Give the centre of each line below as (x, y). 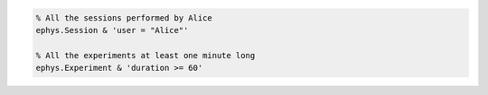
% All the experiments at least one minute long (145, 55)
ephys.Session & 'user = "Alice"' (112, 30)
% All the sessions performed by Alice (124, 17)
